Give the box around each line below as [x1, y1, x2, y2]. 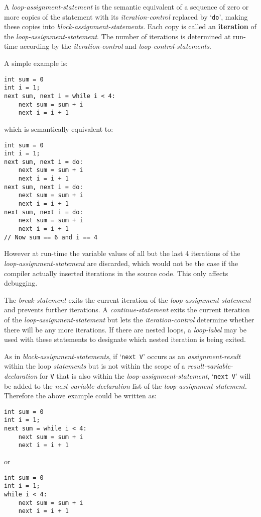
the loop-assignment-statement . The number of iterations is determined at [4, 31, 231, 41]
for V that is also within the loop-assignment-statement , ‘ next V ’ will [40, 370, 251, 381]
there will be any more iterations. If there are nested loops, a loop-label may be [4, 324, 246, 334]
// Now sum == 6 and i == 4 [4, 233, 98, 241]
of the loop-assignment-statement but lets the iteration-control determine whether [4, 314, 254, 324]
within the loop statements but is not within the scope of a [4, 361, 185, 371]
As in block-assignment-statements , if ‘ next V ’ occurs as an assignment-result [4, 351, 241, 361]
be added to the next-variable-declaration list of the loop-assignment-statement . [4, 380, 247, 391]
